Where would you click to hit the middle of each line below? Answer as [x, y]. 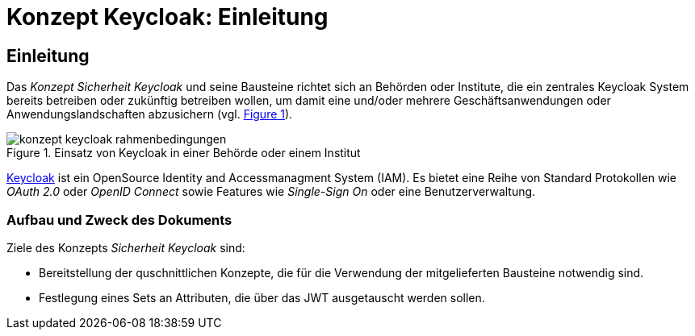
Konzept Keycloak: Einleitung [167, 17]
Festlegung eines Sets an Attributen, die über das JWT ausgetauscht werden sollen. [262, 297]
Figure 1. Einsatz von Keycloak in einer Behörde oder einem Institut [184, 153]
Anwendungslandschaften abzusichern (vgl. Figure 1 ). [150, 114]
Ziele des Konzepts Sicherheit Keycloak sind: [126, 247]
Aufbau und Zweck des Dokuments [119, 220]
